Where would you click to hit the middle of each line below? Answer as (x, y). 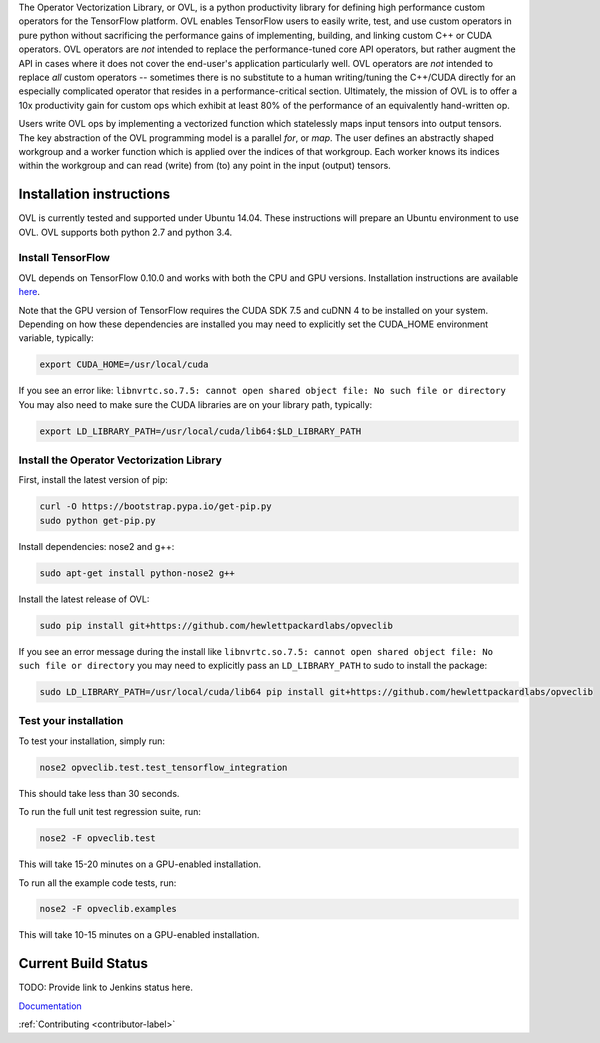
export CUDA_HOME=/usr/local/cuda (124, 364)
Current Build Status (83, 963)
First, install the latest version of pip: (93, 480)
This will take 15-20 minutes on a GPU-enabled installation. (140, 864)
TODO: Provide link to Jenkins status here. (106, 987)
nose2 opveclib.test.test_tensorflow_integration (163, 767)
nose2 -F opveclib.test (98, 838)
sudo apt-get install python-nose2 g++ (137, 573)
